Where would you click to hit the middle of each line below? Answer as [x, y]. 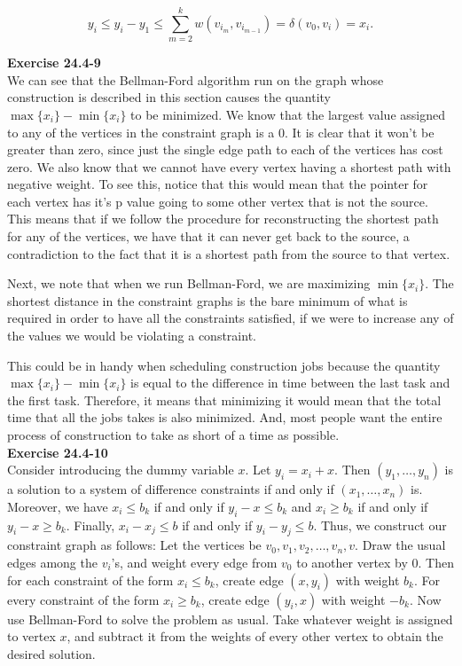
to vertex [31, 636]
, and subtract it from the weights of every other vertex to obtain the [255, 636]
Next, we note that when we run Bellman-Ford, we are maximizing [189, 283]
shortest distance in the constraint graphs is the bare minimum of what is [208, 300]
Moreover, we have [58, 506]
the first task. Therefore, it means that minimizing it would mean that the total [224, 400]
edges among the [52, 562]
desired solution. [51, 653]
